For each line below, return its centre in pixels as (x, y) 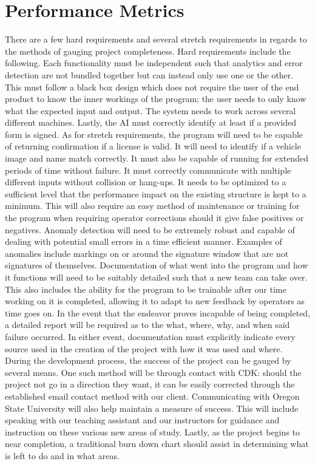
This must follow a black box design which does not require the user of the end (152, 87)
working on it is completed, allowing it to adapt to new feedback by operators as (155, 301)
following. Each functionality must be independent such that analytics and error (154, 63)
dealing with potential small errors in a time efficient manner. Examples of (144, 241)
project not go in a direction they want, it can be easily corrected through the (150, 384)
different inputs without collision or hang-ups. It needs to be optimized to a (146, 182)
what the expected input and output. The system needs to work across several (151, 110)
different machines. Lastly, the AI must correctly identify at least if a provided (151, 122)
